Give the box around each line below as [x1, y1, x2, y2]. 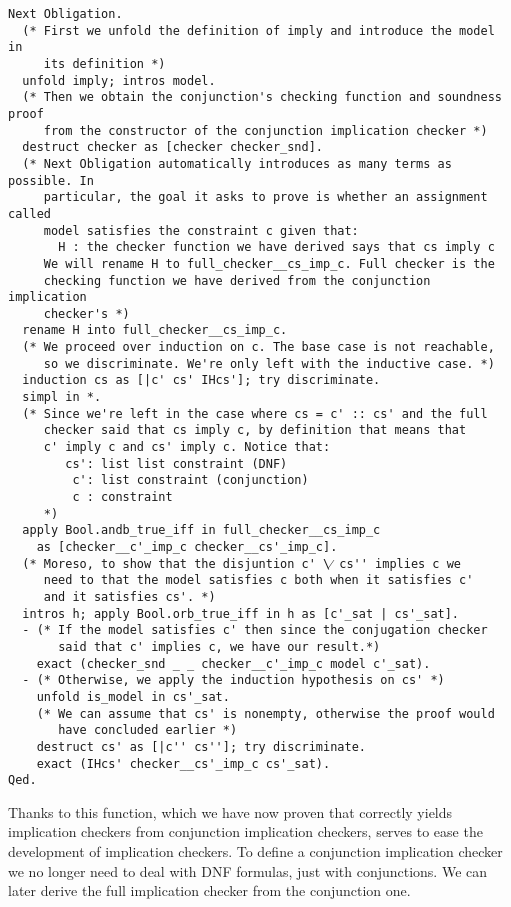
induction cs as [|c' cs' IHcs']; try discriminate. [22, 373, 381, 388]
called [8, 206, 51, 221]
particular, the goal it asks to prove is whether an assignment [43, 190, 488, 205]
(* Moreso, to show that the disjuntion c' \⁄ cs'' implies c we [22, 556, 461, 571]
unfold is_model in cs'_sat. [36, 689, 230, 704]
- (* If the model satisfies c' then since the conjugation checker [22, 623, 488, 638]
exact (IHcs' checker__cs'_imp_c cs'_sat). [36, 756, 331, 771]
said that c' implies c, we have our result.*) [58, 639, 381, 654]
